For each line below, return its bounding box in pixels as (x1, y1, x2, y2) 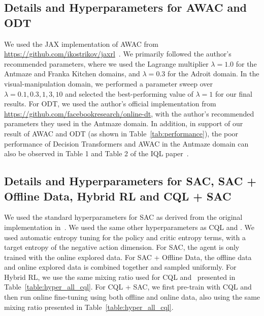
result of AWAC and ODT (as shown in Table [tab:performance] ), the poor (4, 128, 239, 138)
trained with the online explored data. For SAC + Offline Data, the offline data (4, 251, 252, 262)
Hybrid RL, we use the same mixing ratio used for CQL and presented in (4, 271, 236, 282)
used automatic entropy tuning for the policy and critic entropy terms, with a (4, 232, 246, 242)
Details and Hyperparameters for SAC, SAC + (4, 173, 256, 189)
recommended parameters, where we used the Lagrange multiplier (4, 58, 209, 69)
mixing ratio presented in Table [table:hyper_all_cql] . (4, 301, 174, 312)
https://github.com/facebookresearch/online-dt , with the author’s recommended (4, 108, 254, 119)
